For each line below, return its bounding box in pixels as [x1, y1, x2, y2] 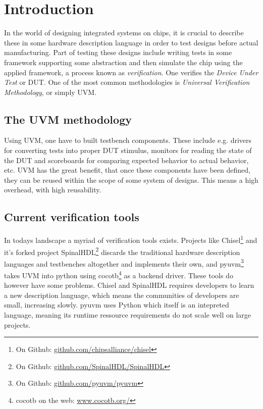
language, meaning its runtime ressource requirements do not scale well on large [4, 310, 251, 320]
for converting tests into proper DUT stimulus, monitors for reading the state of [4, 145, 252, 156]
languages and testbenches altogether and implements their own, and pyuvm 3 [4, 257, 244, 269]
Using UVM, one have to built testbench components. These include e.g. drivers [4, 135, 252, 145]
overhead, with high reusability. [4, 184, 101, 195]
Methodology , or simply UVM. [4, 86, 97, 97]
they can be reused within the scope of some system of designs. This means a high [4, 174, 258, 185]
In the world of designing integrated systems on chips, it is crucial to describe [4, 27, 244, 38]
